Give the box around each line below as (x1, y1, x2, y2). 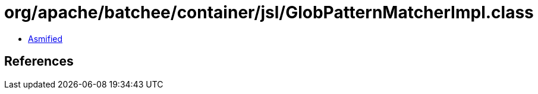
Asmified (28, 33, 63, 44)
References (4, 54, 74, 69)
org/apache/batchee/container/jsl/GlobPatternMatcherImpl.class (4, 2, 534, 22)
